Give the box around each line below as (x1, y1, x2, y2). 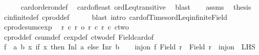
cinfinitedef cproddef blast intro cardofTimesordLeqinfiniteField (4, 11, 227, 22)
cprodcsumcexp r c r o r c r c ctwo (4, 21, 129, 32)
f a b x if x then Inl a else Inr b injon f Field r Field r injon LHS (4, 41, 255, 52)
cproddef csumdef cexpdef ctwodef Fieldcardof (4, 31, 154, 42)
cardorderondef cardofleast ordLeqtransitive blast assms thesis (20, 2, 251, 12)
